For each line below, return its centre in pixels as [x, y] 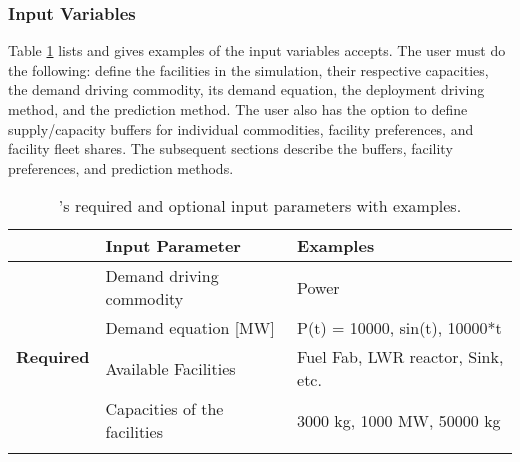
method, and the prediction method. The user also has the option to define [238, 109]
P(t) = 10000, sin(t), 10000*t [399, 328]
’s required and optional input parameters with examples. [260, 206]
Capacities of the [164, 409]
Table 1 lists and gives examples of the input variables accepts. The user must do [257, 50]
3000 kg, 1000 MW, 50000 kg [399, 420]
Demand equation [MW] [190, 328]
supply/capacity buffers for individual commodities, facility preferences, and [241, 128]
